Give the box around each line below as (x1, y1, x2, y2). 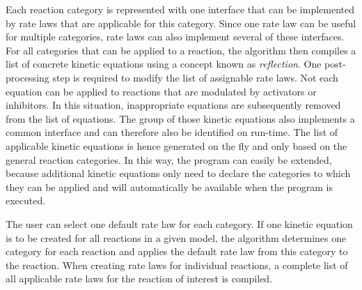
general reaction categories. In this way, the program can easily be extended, (6, 152, 332, 167)
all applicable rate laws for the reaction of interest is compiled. (6, 271, 273, 286)
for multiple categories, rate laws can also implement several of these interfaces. (6, 29, 345, 44)
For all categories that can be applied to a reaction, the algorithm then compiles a (6, 43, 356, 57)
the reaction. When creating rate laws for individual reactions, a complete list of (6, 257, 348, 272)
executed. (6, 193, 46, 208)
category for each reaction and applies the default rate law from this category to (6, 244, 348, 259)
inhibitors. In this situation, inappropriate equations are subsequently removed (6, 98, 341, 112)
